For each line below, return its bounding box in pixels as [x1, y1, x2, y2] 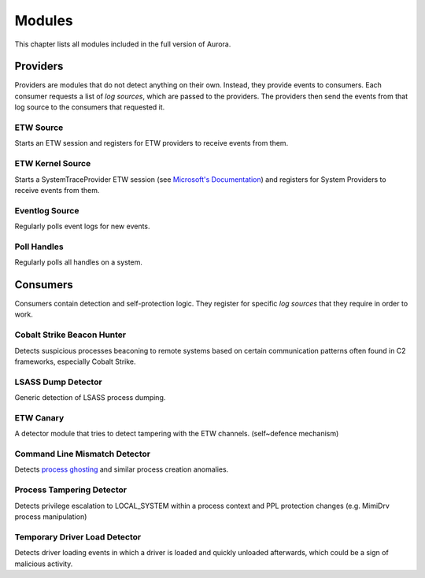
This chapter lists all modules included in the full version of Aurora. [14, 39, 231, 49]
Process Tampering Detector [14, 484, 128, 495]
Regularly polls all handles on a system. [14, 258, 143, 267]
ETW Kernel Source [14, 158, 91, 169]
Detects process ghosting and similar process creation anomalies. [14, 465, 229, 474]
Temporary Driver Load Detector [14, 532, 142, 543]
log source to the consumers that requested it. [14, 102, 165, 112]
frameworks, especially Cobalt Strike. [14, 357, 137, 366]
